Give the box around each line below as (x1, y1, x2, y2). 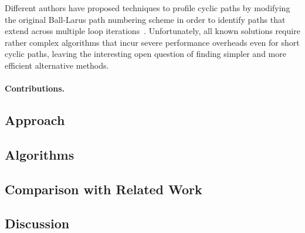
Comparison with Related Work (5, 180, 202, 198)
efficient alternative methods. (5, 59, 109, 71)
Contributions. (5, 82, 65, 94)
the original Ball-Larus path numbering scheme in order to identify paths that (5, 13, 286, 25)
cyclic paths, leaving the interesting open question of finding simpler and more (5, 48, 286, 60)
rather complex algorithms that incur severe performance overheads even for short (5, 36, 300, 48)
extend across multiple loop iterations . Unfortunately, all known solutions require (5, 25, 300, 37)
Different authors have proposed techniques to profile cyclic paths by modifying (5, 2, 290, 13)
